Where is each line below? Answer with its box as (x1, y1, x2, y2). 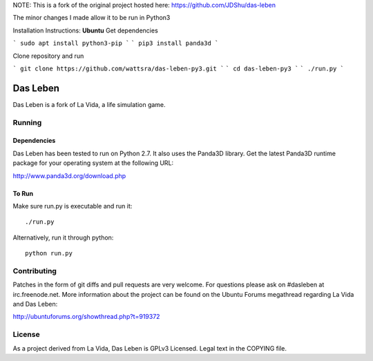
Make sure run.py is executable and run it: (12, 202, 133, 210)
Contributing (12, 266, 57, 275)
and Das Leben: (12, 300, 58, 309)
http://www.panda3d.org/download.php (12, 171, 126, 179)
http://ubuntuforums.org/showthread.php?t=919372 (12, 313, 160, 321)
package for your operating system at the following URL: (12, 159, 174, 167)
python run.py (25, 249, 73, 257)
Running (12, 117, 42, 127)
